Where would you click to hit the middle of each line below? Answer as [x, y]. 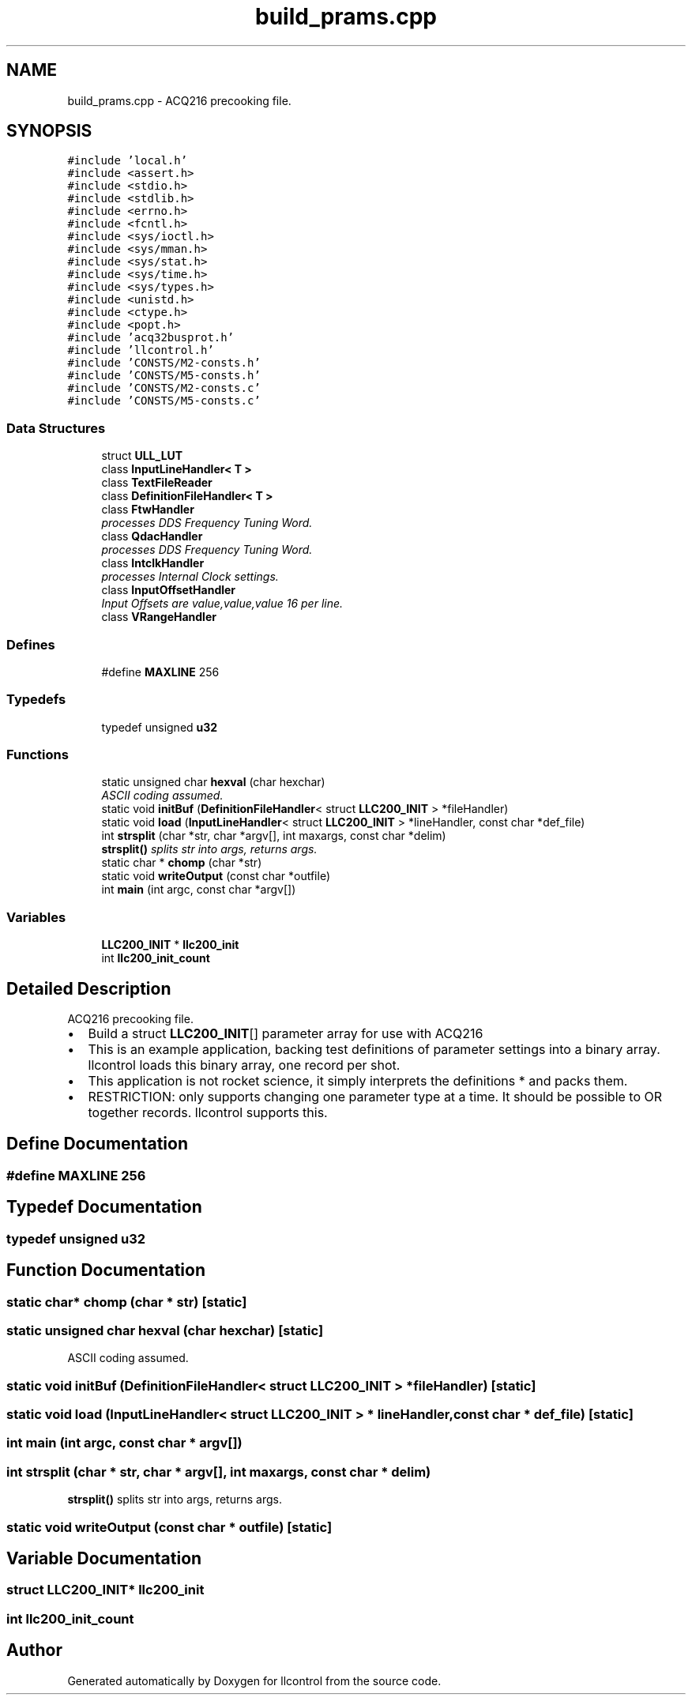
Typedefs [36, 700]
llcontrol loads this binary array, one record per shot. [244, 1065]
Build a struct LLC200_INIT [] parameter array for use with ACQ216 [286, 1034]
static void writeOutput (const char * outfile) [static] [169, 1527]
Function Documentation [106, 1270]
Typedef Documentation [104, 1207]
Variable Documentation [104, 1558]
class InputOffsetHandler [169, 590]
